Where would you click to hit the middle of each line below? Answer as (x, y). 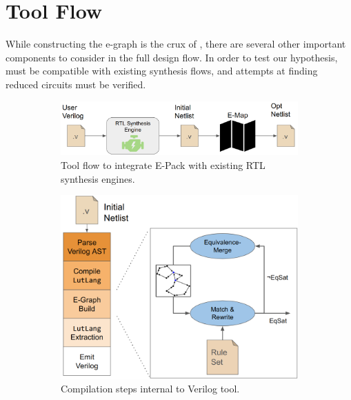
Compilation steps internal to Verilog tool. (150, 389)
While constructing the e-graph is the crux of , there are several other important (176, 44)
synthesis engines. (98, 178)
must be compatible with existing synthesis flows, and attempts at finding (162, 71)
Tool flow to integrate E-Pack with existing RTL (163, 165)
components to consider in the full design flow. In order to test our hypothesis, (172, 57)
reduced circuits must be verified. (76, 84)
